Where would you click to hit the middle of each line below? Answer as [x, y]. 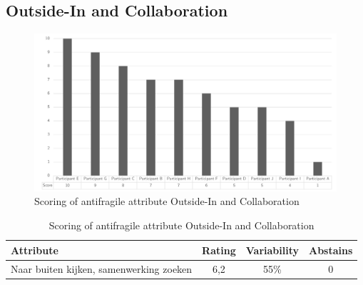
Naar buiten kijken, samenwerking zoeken [102, 268]
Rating [219, 250]
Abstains [331, 250]
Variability [272, 250]
